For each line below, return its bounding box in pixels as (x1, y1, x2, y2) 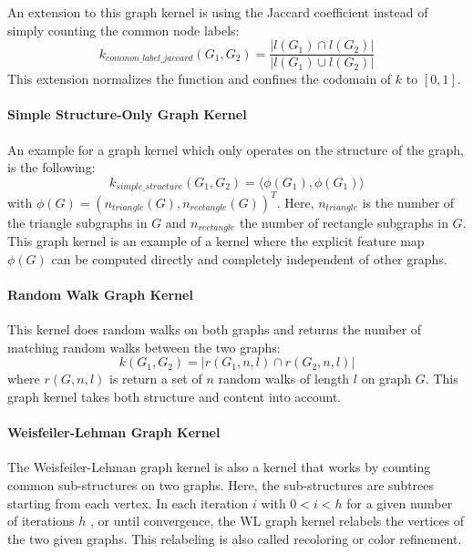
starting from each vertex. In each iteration (7, 493, 249, 512)
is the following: (7, 158, 96, 177)
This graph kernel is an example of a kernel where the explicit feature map (7, 231, 425, 251)
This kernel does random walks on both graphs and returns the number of (7, 320, 422, 339)
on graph (361, 369, 412, 388)
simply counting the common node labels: (7, 20, 240, 39)
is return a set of (109, 369, 202, 388)
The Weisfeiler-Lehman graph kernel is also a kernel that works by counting (7, 457, 431, 477)
